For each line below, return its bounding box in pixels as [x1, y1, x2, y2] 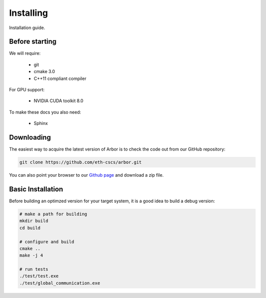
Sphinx [33, 120, 48, 126]
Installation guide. [9, 25, 45, 31]
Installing [9, 7, 48, 18]
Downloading [9, 133, 51, 142]
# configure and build [19, 239, 74, 244]
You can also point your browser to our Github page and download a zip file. [9, 172, 164, 178]
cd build [19, 225, 41, 230]
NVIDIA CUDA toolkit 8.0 [33, 98, 84, 104]
